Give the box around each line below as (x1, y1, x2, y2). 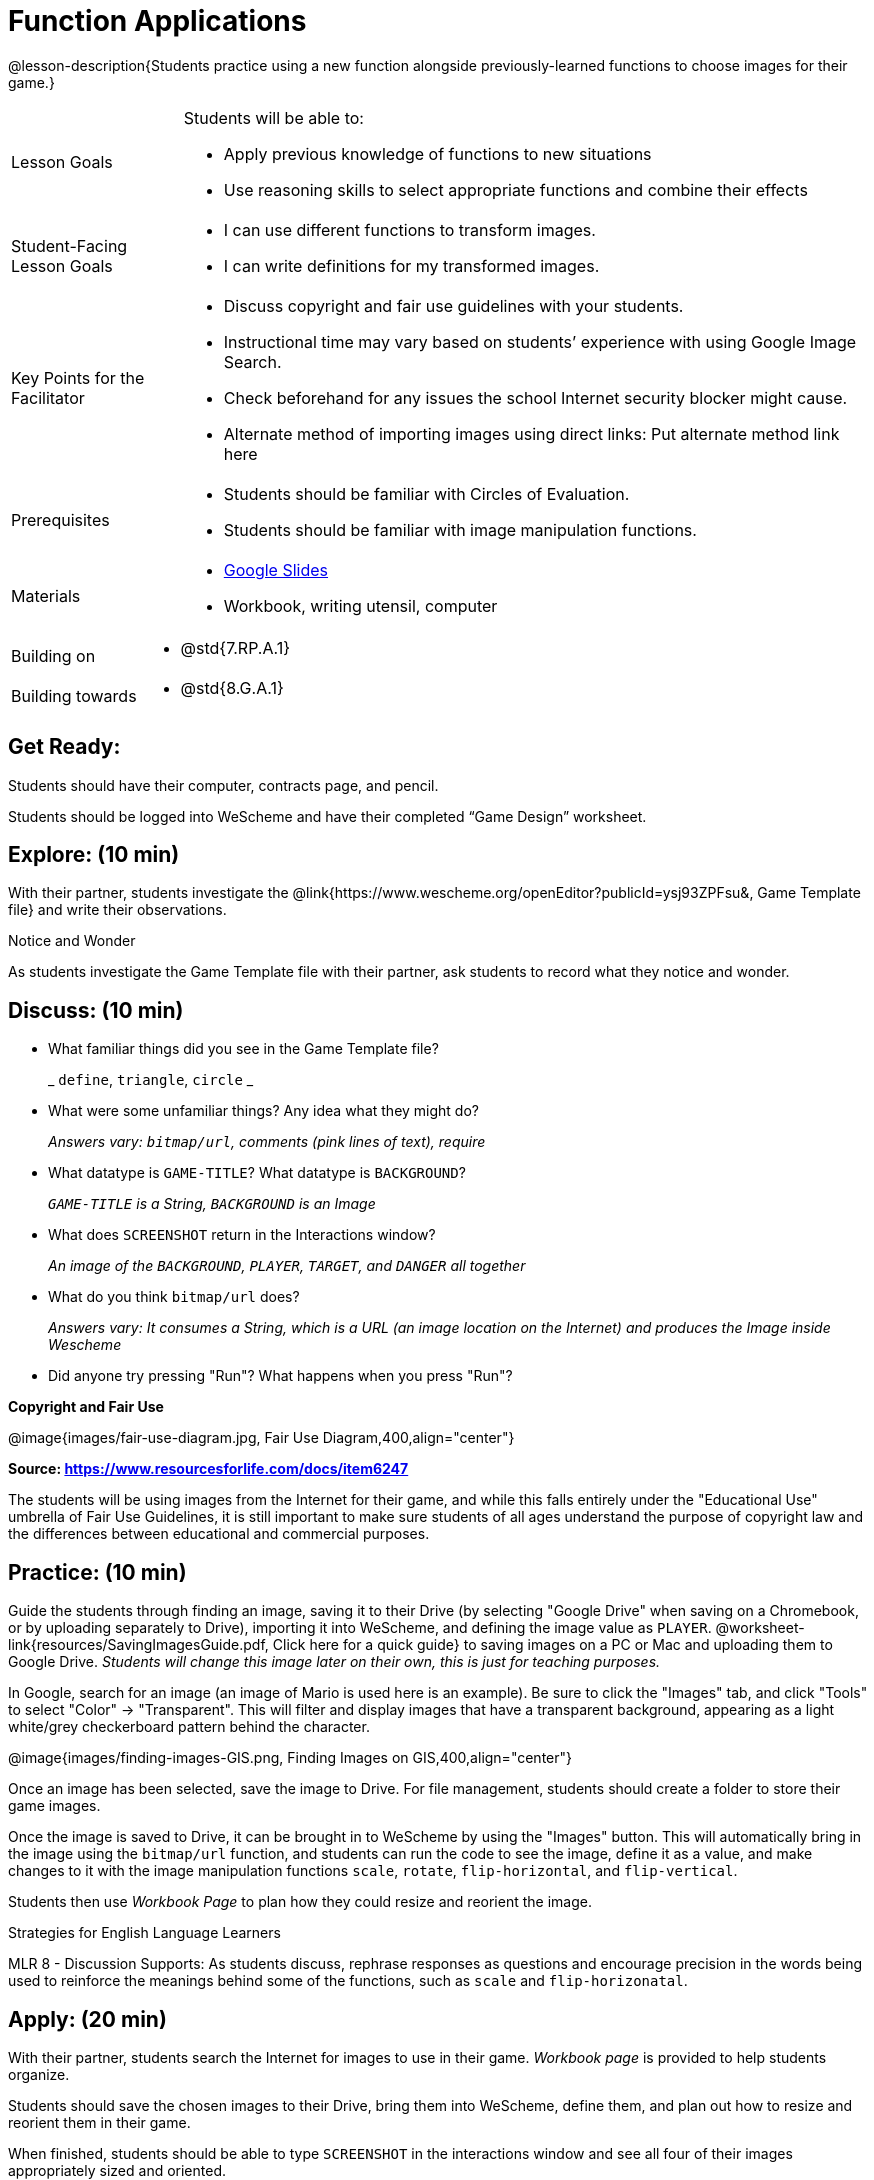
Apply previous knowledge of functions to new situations (223, 143, 652, 164)
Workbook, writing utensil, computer (223, 595, 498, 616)
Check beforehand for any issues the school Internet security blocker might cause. (223, 387, 848, 408)
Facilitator (11, 387, 85, 408)
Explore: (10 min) (8, 842, 180, 868)
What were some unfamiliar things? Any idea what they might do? (48, 1102, 479, 1120)
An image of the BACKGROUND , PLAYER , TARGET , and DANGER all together (48, 1257, 526, 1275)
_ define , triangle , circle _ (48, 1071, 254, 1089)
